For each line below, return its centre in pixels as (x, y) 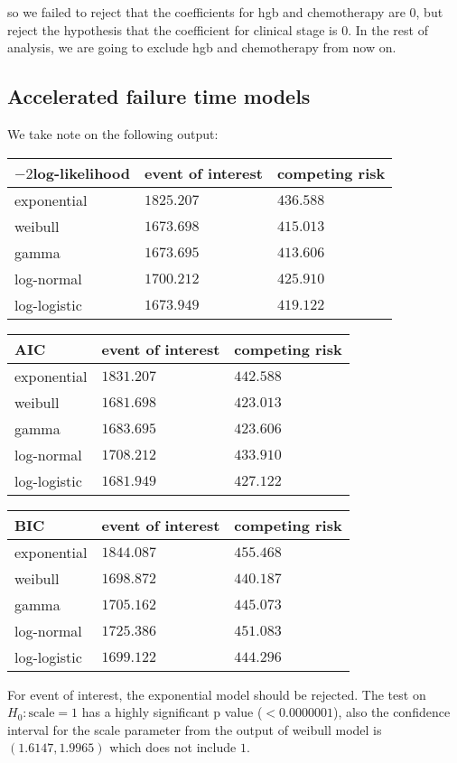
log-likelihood (82, 172)
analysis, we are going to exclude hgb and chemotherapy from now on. (202, 47)
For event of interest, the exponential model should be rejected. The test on (217, 694)
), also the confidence (392, 712)
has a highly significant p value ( (172, 712)
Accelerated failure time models (159, 96)
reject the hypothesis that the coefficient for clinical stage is (173, 29)
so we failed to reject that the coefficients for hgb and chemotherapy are (206, 12)
